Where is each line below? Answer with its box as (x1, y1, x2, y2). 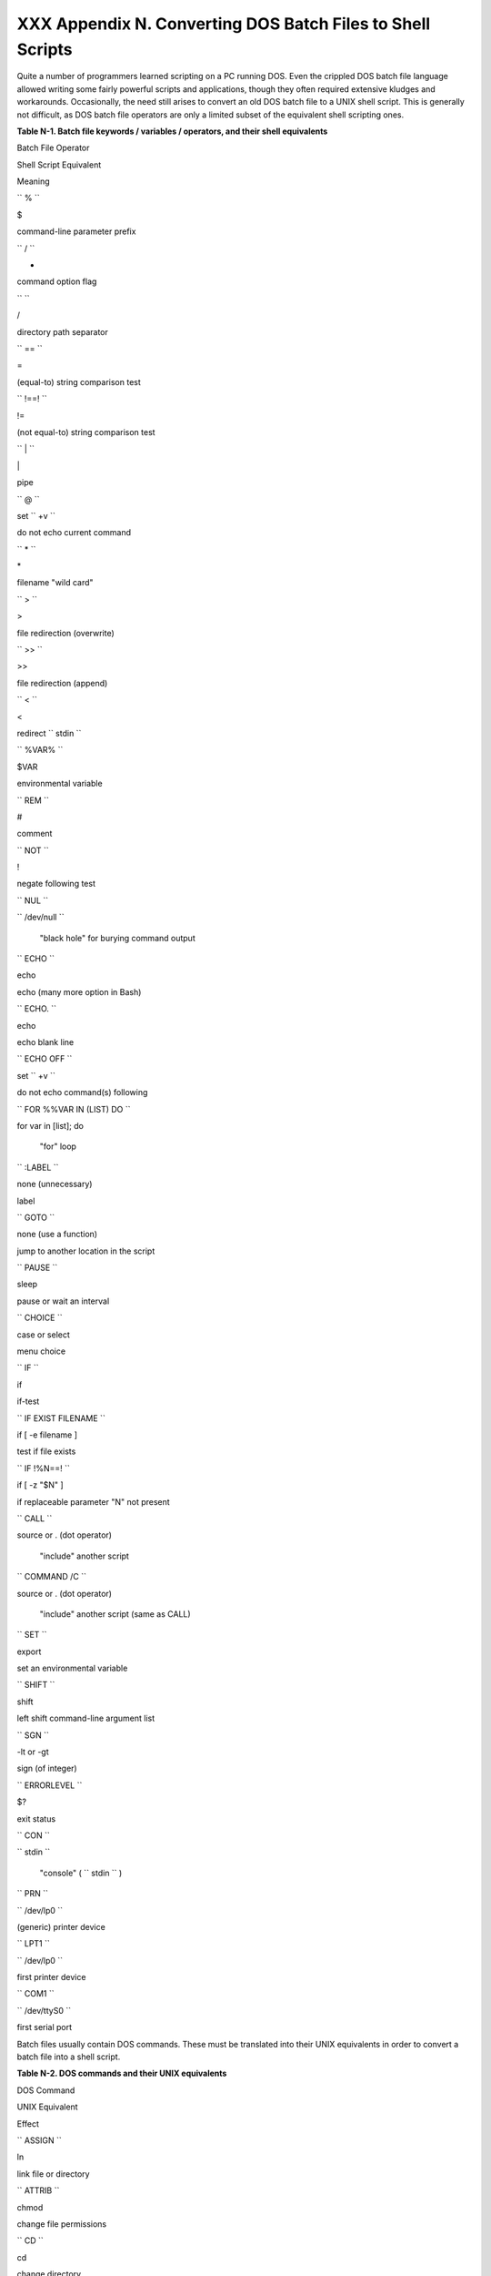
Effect (16, 2118, 40, 2129)
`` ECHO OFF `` (16, 1053, 73, 1064)
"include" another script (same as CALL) (39, 1608, 191, 1620)
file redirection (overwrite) (16, 627, 115, 638)
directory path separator (16, 326, 109, 337)
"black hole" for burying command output (39, 932, 195, 943)
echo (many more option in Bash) (16, 986, 142, 997)
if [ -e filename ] (16, 1429, 77, 1440)
